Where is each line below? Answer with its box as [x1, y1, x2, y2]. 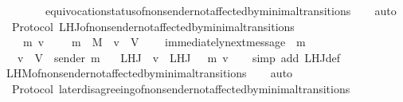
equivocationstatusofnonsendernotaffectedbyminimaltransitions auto [45, 2, 397, 18]
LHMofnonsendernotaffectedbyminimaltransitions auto [6, 65, 293, 81]
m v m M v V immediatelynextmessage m [22, 33, 306, 50]
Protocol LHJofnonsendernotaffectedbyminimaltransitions [11, 18, 295, 34]
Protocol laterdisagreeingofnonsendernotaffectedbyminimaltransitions [11, 80, 350, 96]
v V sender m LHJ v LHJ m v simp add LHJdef [17, 49, 341, 65]
